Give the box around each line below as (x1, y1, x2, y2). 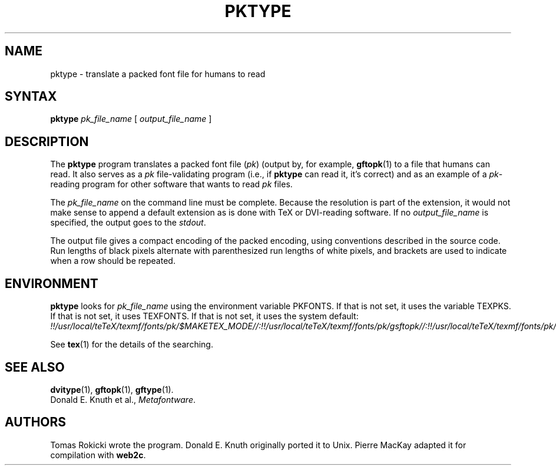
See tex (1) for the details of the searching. (50, 339, 213, 350)
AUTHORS (5, 415, 67, 430)
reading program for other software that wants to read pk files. (50, 179, 293, 190)
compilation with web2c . (50, 449, 146, 460)
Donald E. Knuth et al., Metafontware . (50, 394, 196, 405)
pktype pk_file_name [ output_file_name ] (50, 114, 212, 124)
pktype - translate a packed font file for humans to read (50, 68, 266, 79)
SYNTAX (5, 89, 57, 104)
